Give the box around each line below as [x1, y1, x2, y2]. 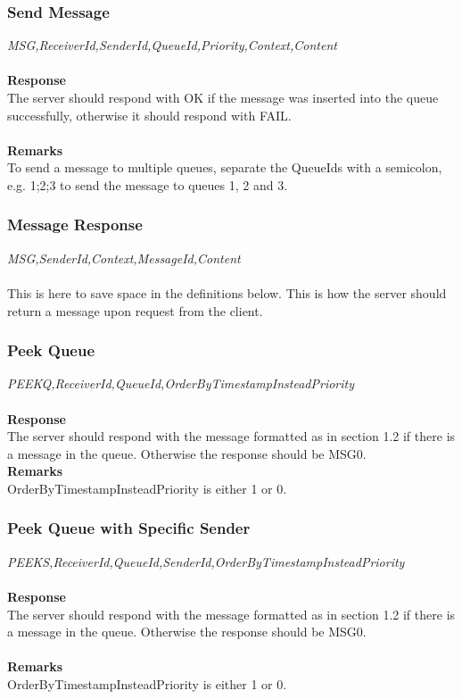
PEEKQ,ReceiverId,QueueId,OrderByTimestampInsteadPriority [7, 374, 355, 393]
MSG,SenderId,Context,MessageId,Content [7, 248, 241, 267]
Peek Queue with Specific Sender [7, 517, 251, 539]
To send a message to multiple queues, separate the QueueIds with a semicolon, [7, 158, 442, 177]
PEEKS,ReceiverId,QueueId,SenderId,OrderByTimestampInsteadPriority [7, 552, 405, 570]
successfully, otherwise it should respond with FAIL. [7, 105, 292, 124]
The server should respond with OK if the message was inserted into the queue [7, 88, 439, 106]
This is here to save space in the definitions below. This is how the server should [7, 283, 447, 302]
